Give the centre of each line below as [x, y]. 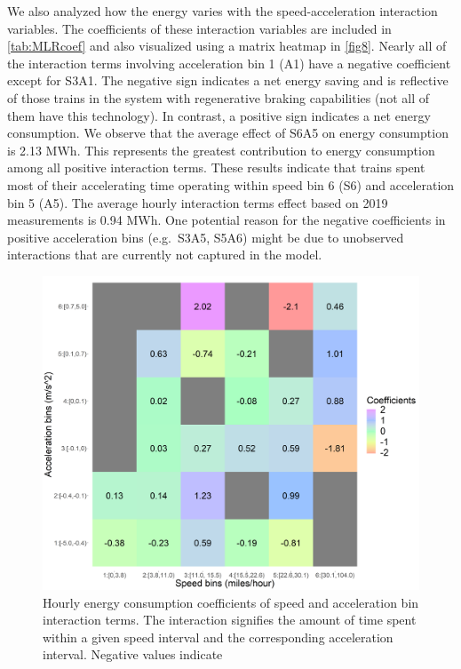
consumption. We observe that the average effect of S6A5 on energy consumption [228, 133]
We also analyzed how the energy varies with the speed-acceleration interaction [223, 11]
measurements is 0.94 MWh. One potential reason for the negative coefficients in [227, 220]
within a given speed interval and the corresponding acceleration [218, 637]
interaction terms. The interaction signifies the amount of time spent [230, 620]
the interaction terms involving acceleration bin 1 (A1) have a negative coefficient [229, 63]
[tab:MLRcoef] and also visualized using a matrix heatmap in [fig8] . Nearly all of [227, 46]
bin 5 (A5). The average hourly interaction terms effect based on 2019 [198, 202]
